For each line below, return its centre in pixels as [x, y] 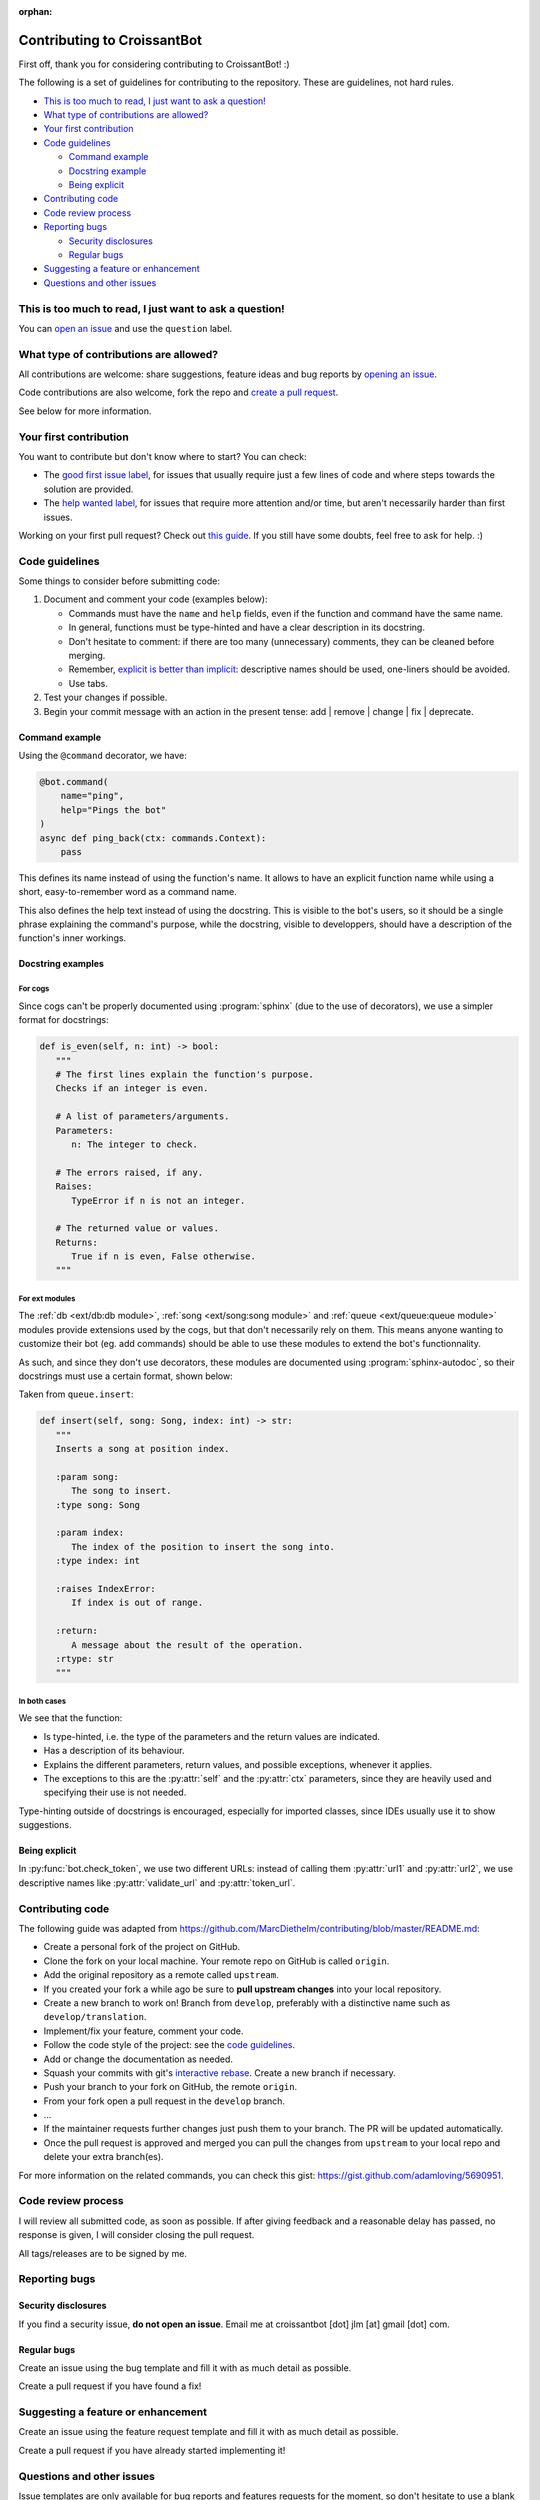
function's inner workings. [72, 938]
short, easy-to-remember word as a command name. [127, 892]
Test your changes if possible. [105, 697]
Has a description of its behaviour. [114, 1751]
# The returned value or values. [137, 1228]
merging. [87, 656]
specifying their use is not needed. [115, 1792]
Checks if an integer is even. [132, 1088]
